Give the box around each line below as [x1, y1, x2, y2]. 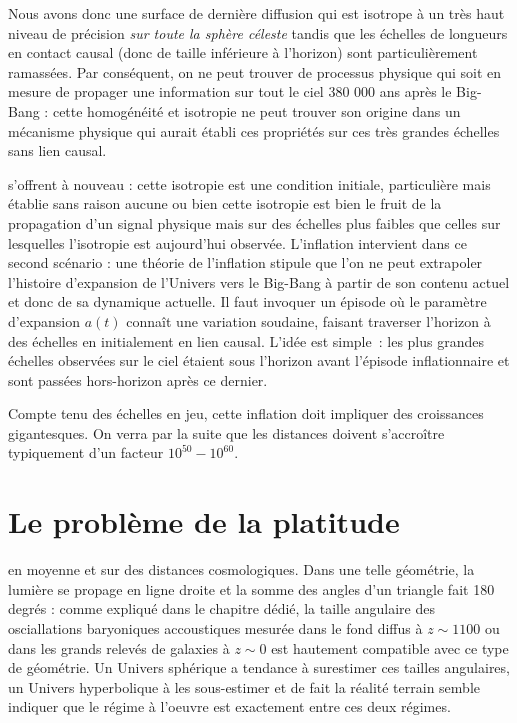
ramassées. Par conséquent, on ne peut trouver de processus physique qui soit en [8, 61, 501, 82]
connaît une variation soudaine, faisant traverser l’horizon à [126, 310, 491, 331]
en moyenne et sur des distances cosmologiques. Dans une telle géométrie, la [8, 559, 475, 580]
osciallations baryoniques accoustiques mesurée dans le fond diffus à [8, 617, 423, 638]
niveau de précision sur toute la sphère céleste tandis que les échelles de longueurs [8, 22, 508, 43]
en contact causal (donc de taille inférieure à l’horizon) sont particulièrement [8, 42, 478, 63]
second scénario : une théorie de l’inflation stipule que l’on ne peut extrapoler [8, 252, 483, 273]
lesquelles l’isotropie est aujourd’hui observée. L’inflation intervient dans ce [8, 232, 467, 253]
